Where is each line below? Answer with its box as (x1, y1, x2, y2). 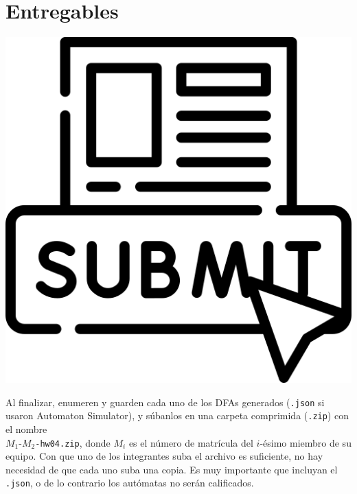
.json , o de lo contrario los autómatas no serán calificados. (5, 475, 254, 490)
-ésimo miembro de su (260, 435, 352, 449)
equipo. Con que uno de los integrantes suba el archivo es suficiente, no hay (5, 449, 323, 463)
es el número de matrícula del (128, 435, 253, 449)
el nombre (5, 422, 47, 436)
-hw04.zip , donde (35, 435, 111, 449)
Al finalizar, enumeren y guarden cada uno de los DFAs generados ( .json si (5, 395, 325, 409)
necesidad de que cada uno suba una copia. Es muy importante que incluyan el (5, 462, 338, 476)
